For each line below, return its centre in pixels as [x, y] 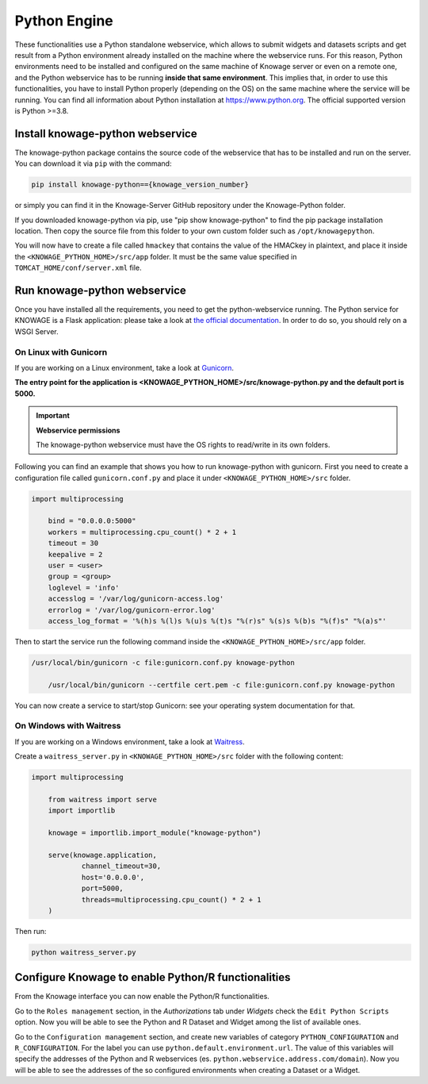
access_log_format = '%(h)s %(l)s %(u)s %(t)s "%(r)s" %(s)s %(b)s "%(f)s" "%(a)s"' [218, 621]
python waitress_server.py [84, 952]
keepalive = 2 [75, 554]
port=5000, [103, 888]
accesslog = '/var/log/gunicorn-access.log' [136, 599]
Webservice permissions [78, 430]
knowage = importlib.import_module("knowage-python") [155, 833]
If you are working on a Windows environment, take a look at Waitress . [130, 741]
